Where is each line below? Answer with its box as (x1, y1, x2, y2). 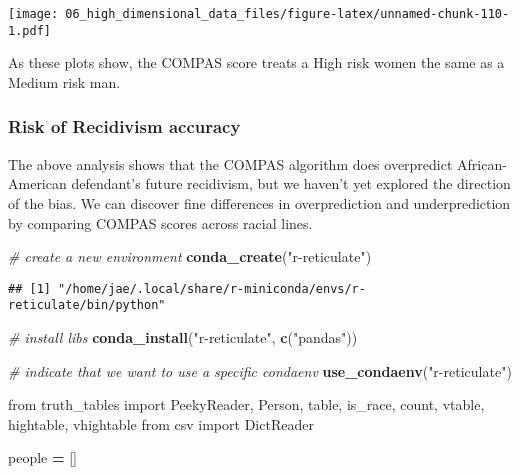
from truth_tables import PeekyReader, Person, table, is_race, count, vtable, (8, 394, 485, 415)
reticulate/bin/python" (8, 298, 166, 313)
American (8, 173, 67, 194)
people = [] (8, 447, 77, 468)
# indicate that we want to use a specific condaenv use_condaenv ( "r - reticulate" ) (8, 360, 512, 381)
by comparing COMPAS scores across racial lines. (8, 212, 313, 233)
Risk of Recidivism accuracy (8, 114, 241, 139)
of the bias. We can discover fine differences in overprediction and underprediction (8, 192, 511, 213)
